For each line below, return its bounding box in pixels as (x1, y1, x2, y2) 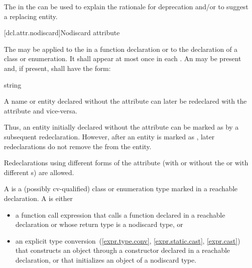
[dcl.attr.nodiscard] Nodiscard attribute (4, 27, 120, 38)
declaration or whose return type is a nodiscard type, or (15, 219, 183, 229)
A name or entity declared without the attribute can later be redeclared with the (4, 96, 247, 106)
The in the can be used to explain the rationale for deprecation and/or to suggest (4, 1, 249, 11)
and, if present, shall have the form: (4, 63, 111, 73)
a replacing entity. (4, 11, 58, 21)
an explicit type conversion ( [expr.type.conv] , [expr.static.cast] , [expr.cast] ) (15, 235, 240, 246)
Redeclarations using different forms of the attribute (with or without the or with (4, 157, 249, 168)
